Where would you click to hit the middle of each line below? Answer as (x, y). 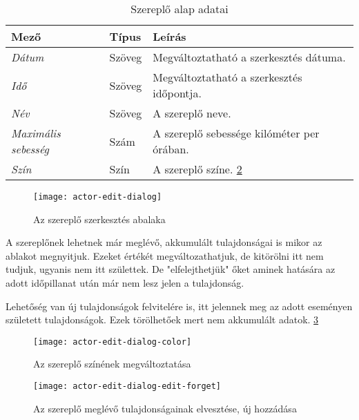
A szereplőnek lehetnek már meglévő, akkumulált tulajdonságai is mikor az (164, 242)
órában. (171, 149)
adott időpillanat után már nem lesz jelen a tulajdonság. (125, 283)
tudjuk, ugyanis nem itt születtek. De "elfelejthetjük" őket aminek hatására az (171, 269)
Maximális (36, 133)
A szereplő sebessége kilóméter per (236, 133)
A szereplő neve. (192, 113)
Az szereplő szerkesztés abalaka (99, 219)
